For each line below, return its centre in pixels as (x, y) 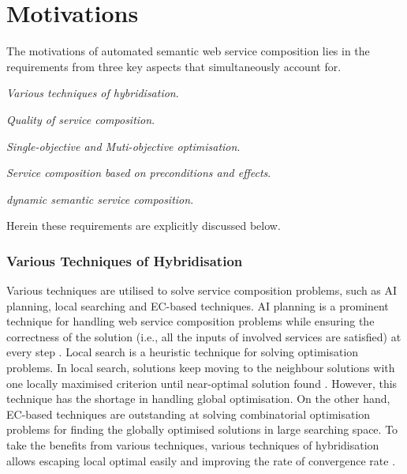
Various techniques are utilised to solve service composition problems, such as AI (202, 290)
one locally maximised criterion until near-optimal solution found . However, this (202, 383)
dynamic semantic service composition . (100, 199)
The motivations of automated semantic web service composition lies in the (188, 51)
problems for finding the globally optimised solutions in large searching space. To (202, 429)
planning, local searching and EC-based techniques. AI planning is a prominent (198, 305)
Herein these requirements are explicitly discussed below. (144, 226)
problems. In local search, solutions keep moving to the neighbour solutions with (201, 368)
